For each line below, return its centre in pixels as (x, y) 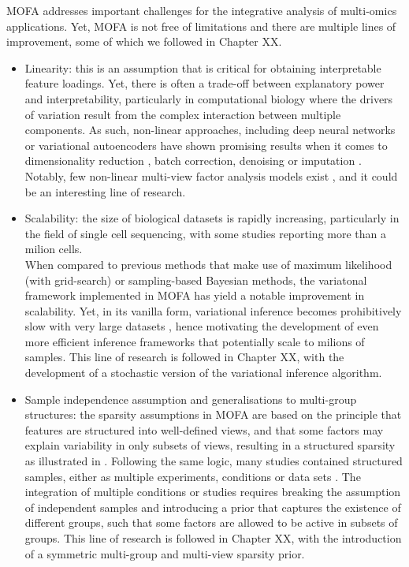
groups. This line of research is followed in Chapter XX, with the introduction (213, 538)
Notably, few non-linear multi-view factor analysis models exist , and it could (211, 175)
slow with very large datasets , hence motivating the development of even (202, 326)
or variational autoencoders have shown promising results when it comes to (206, 145)
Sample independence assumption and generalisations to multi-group (191, 399)
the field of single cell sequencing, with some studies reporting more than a (206, 233)
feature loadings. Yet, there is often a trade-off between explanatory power (204, 83)
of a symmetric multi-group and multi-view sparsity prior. (165, 553)
